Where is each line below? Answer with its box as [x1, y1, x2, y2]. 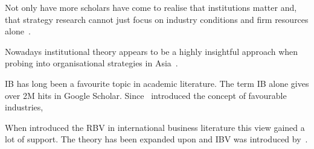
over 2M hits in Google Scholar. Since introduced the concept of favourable [5, 89, 287, 101]
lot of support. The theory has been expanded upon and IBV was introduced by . [5, 133, 308, 145]
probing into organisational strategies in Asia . [5, 57, 178, 69]
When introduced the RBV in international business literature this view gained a [5, 121, 305, 133]
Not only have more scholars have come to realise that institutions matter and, [5, 1, 297, 13]
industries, [5, 101, 43, 113]
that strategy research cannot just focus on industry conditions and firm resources [5, 13, 309, 25]
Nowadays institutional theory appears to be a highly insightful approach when [5, 45, 298, 57]
